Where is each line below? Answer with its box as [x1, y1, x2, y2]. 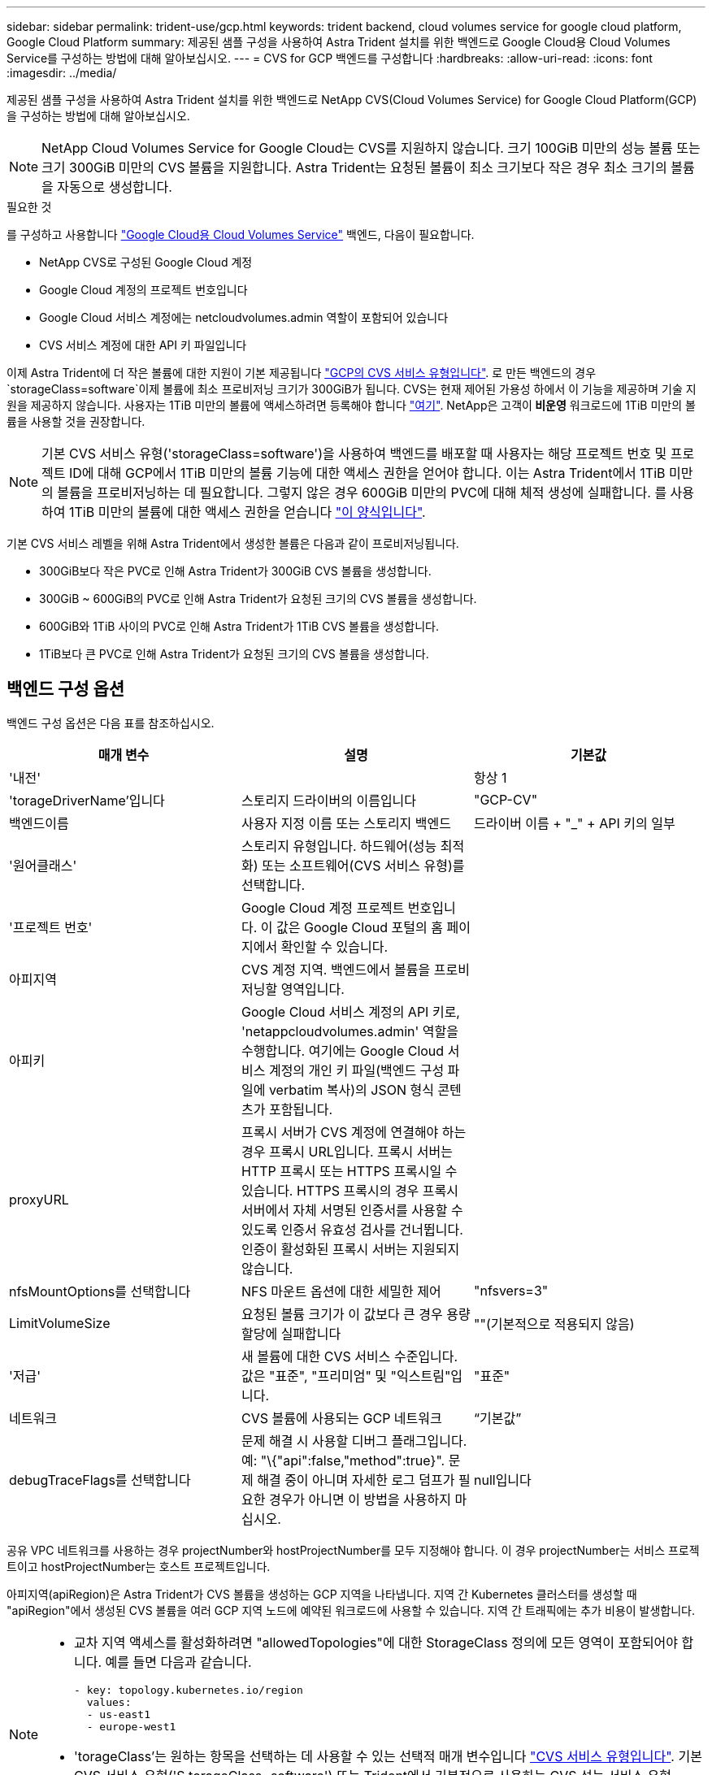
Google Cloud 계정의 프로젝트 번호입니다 [39, 283, 248, 297]
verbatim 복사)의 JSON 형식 [268, 1081, 434, 1098]
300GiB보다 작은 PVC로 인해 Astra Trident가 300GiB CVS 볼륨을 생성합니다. [39, 564, 432, 578]
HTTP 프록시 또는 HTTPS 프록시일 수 [241, 1162, 458, 1179]
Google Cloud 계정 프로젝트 [241, 899, 405, 916]
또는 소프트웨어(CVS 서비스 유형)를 [262, 857, 465, 874]
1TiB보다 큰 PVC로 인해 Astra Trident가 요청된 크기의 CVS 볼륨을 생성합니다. [39, 647, 429, 661]
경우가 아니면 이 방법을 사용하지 [268, 1491, 452, 1508]
